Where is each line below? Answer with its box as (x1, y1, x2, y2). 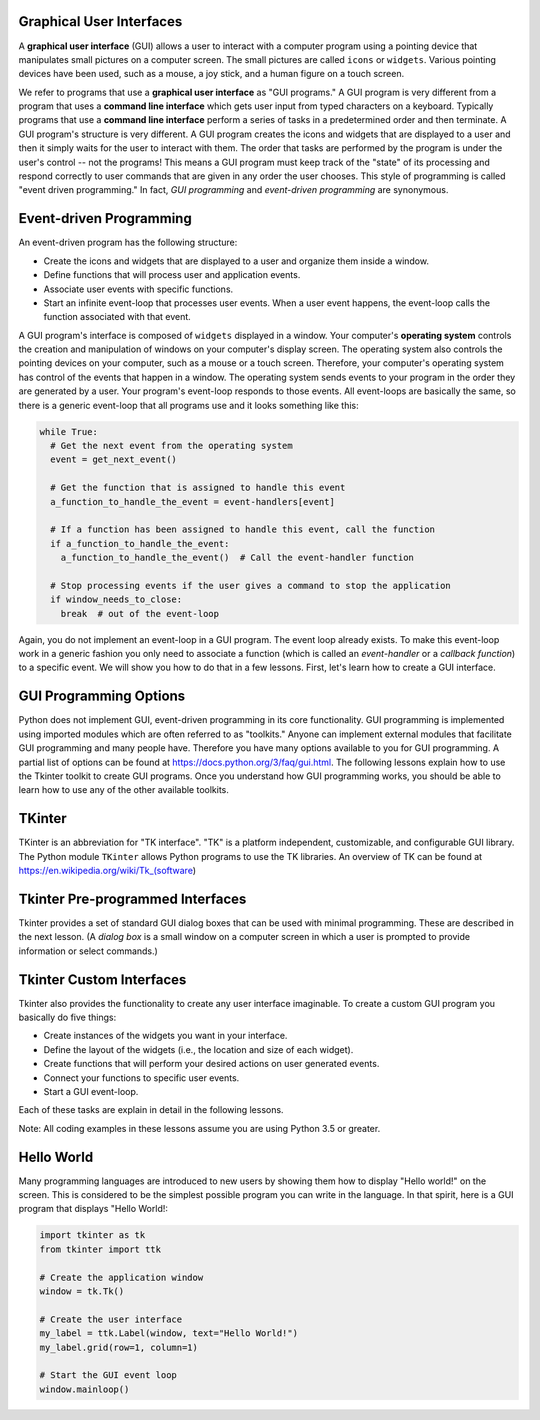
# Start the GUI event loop (39, 1370, 177, 1381)
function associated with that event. (43, 311, 192, 323)
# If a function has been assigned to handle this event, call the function (50, 524, 435, 535)
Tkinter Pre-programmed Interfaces (18, 890, 247, 907)
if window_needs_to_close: (50, 594, 183, 605)
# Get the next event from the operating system (50, 440, 294, 451)
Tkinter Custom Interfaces (18, 971, 187, 988)
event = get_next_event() (50, 454, 177, 465)
